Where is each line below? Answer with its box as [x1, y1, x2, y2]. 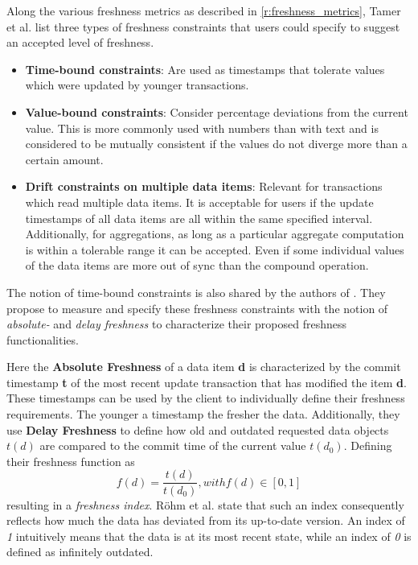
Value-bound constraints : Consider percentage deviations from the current [25, 103, 408, 120]
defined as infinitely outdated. [6, 543, 154, 560]
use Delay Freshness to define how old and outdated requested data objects [6, 421, 389, 438]
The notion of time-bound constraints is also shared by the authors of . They [6, 283, 386, 300]
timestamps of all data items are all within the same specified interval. [25, 209, 373, 226]
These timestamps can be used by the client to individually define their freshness [6, 390, 405, 406]
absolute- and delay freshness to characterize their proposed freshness [6, 315, 346, 332]
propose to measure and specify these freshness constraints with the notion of [6, 299, 388, 316]
